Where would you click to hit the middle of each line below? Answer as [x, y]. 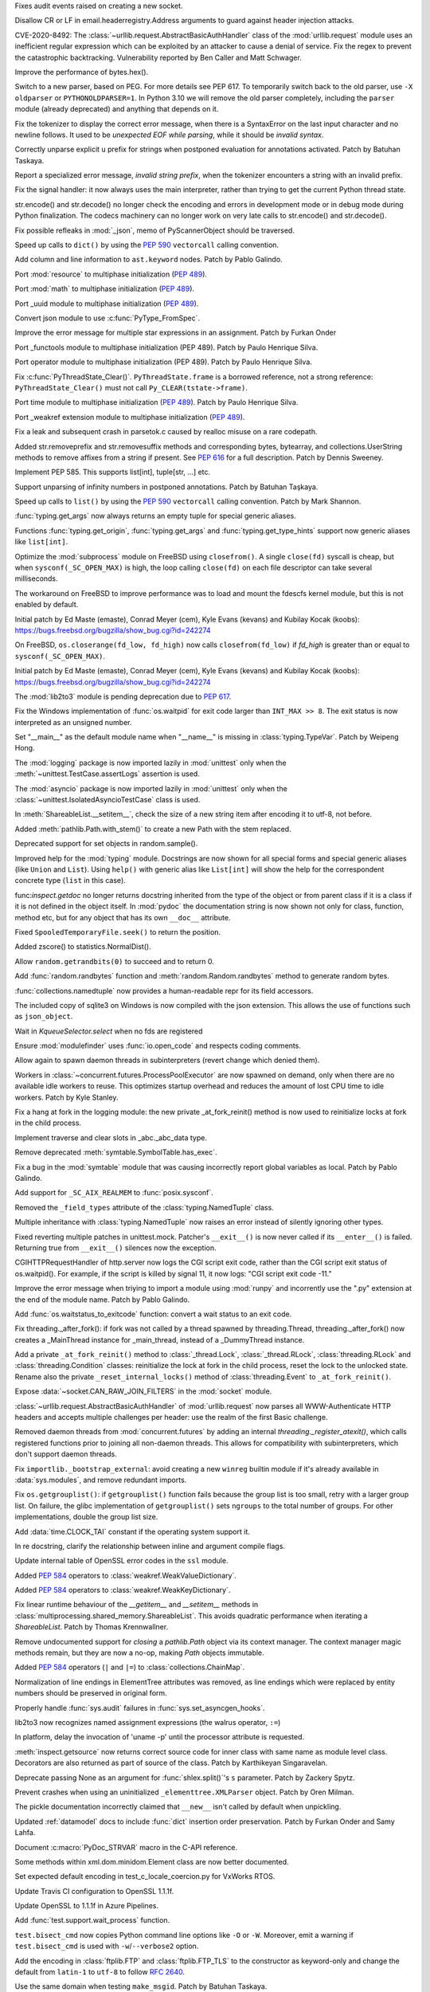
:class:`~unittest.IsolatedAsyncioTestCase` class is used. [107, 800]
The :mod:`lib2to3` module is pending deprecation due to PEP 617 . [123, 696]
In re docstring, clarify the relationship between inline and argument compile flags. [150, 1546]
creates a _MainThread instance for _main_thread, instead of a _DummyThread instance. [160, 1339]
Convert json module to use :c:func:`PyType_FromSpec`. [107, 318]
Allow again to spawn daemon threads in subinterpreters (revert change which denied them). [167, 1061]
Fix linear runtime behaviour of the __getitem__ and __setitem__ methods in [137, 1605]
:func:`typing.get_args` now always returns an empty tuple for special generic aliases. [155, 516]
